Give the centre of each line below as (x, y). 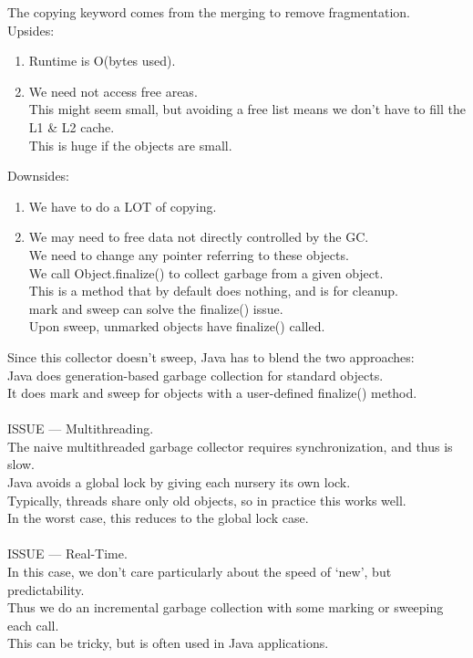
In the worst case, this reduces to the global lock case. (158, 518)
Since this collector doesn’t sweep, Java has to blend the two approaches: (211, 356)
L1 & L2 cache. (72, 126)
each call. (33, 625)
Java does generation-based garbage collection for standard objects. (195, 375)
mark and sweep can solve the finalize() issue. (156, 308)
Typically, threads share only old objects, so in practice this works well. (207, 500)
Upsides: (31, 30)
